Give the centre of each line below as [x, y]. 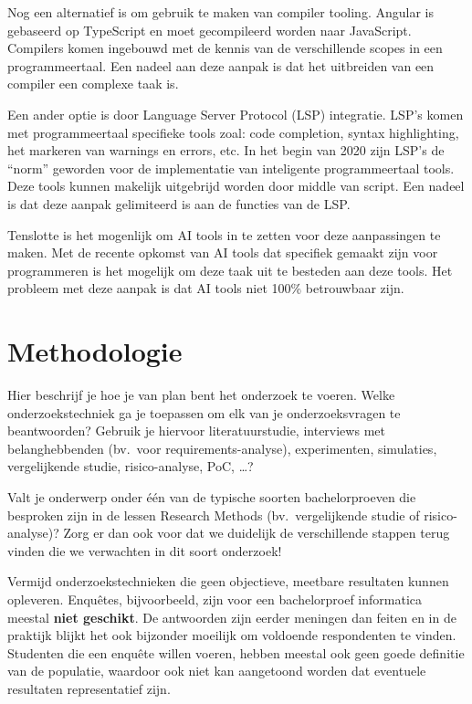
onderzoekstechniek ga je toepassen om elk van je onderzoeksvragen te [204, 412]
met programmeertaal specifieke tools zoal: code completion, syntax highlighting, [233, 132]
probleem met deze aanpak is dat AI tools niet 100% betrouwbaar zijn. [206, 288]
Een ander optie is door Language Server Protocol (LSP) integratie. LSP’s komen [236, 114]
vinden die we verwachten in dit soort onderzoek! [145, 550]
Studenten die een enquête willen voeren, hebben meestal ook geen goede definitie [236, 652]
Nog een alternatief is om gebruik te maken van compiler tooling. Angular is [220, 12]
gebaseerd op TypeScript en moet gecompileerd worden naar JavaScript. [210, 30]
